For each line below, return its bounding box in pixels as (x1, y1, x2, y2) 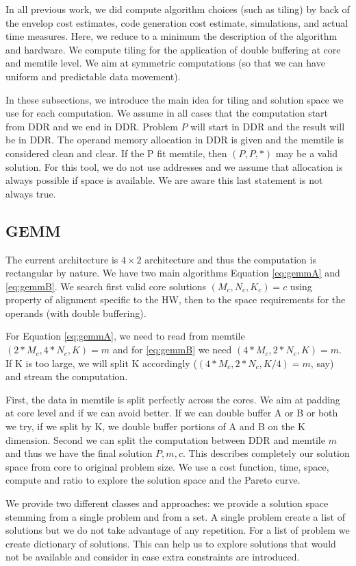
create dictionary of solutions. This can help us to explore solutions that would (5, 536, 336, 550)
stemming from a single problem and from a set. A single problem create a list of (5, 509, 345, 523)
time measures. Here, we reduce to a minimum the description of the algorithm (5, 29, 338, 43)
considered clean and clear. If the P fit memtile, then (5, 145, 227, 160)
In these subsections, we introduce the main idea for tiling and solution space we (5, 92, 344, 106)
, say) (310, 355, 334, 370)
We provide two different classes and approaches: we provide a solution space (5, 496, 329, 510)
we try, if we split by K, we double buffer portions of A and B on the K (5, 419, 305, 434)
